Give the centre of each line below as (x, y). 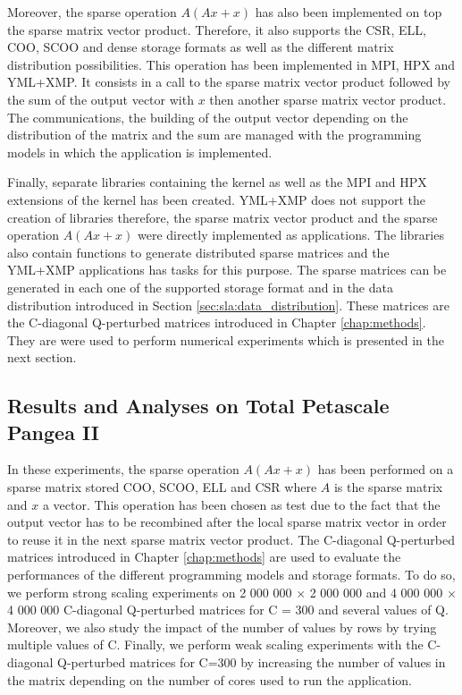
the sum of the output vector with (101, 99)
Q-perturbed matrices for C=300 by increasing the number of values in (252, 662)
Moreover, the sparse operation (92, 12)
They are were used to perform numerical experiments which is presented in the (226, 339)
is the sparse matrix (388, 487)
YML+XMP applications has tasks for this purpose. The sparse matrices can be (227, 270)
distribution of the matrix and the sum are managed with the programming (214, 135)
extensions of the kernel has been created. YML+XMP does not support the (216, 199)
